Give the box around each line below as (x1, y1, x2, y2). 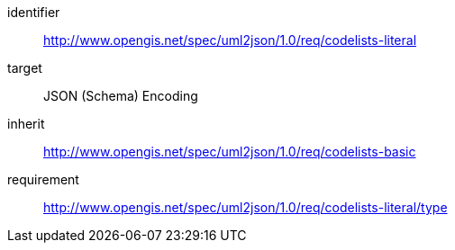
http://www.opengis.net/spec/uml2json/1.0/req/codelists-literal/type (43, 200, 448, 215)
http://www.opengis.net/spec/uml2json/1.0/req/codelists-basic (43, 144, 416, 159)
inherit (7, 116, 45, 131)
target (7, 60, 42, 76)
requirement (7, 172, 79, 187)
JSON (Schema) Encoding (43, 88, 198, 103)
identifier (7, 4, 60, 20)
